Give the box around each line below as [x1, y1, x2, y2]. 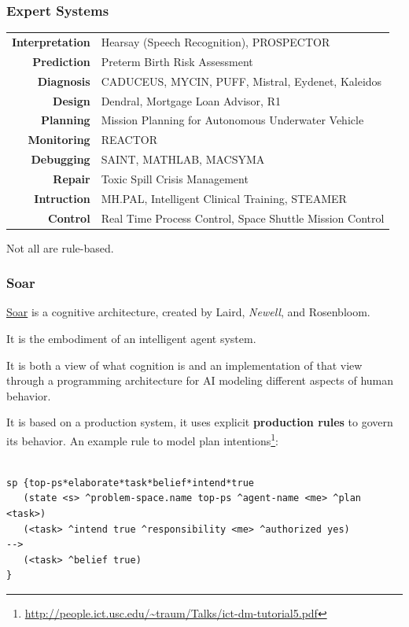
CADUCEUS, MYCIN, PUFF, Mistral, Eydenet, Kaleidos [101, 72, 382, 89]
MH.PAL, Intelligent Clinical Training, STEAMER [101, 190, 347, 206]
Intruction [34, 190, 90, 206]
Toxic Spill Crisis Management [101, 170, 249, 186]
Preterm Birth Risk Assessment [101, 53, 253, 69]
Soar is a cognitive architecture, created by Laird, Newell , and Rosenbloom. [6, 304, 370, 320]
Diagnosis [37, 72, 90, 89]
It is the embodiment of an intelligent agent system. [6, 330, 256, 347]
